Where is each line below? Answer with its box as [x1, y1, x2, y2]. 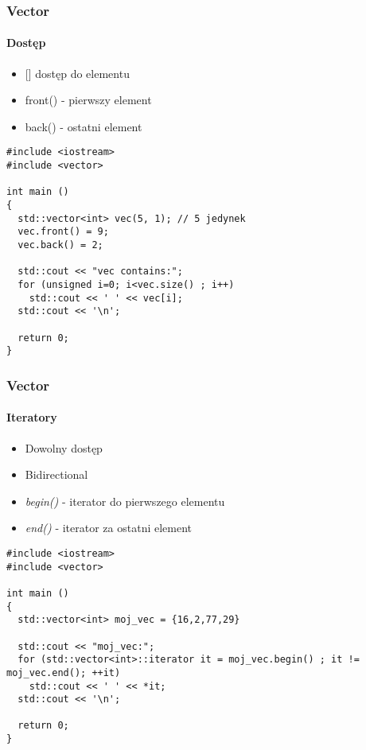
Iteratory [6, 409, 57, 426]
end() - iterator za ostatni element [25, 519, 193, 536]
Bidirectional [25, 466, 88, 483]
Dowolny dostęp [25, 439, 103, 456]
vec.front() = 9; [18, 226, 109, 238]
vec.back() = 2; [18, 239, 103, 251]
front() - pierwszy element [25, 91, 152, 108]
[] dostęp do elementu [25, 64, 130, 81]
